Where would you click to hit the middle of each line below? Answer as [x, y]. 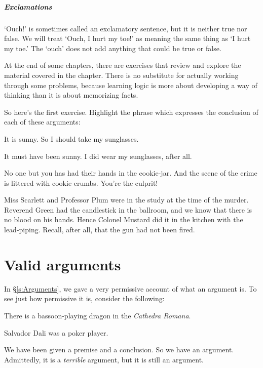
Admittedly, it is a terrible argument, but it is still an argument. [104, 359]
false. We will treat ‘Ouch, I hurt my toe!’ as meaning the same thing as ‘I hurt [127, 38]
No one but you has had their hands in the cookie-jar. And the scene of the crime [131, 173]
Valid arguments [63, 264]
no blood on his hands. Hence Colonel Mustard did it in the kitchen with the [124, 219]
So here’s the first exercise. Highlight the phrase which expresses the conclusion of [131, 112]
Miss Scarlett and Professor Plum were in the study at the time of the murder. [126, 200]
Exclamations [28, 6]
